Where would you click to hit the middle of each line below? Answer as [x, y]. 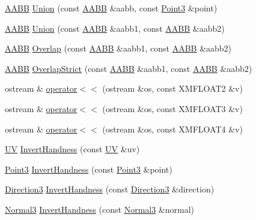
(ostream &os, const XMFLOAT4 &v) [172, 129]
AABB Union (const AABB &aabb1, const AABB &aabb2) [115, 28]
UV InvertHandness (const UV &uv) [72, 149]
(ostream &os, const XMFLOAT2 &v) [172, 88]
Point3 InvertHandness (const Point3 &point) [89, 169]
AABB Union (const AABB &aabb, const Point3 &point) [111, 8]
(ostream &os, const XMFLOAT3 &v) [172, 108]
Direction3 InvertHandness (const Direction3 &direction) [110, 189]
